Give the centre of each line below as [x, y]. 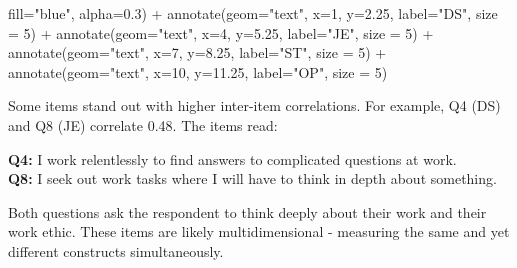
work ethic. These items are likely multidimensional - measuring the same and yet [259, 231]
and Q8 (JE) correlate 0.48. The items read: [143, 124]
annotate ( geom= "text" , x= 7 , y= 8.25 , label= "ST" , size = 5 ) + [197, 52]
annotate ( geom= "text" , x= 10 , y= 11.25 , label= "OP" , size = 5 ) [198, 71]
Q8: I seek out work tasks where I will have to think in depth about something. [252, 178]
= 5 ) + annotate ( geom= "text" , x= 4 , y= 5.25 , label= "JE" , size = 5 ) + [221, 32]
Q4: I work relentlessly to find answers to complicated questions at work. [232, 158]
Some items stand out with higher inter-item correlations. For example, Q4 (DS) [254, 105]
